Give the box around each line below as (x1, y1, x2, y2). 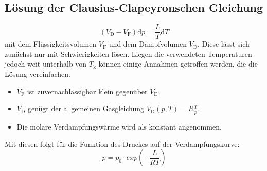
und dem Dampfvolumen (109, 38, 187, 49)
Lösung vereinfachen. (5, 69, 70, 79)
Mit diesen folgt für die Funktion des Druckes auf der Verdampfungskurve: (5, 138, 240, 149)
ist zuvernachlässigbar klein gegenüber (27, 85, 148, 96)
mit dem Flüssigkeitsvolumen (5, 38, 97, 49)
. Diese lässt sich (198, 38, 250, 49)
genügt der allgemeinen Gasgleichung (27, 103, 145, 114)
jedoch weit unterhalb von (5, 58, 87, 69)
